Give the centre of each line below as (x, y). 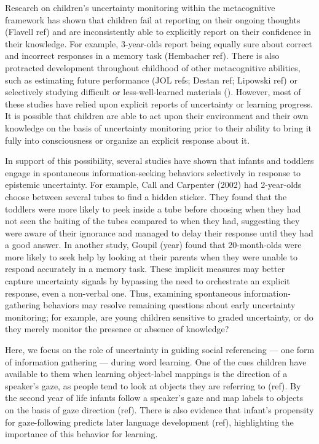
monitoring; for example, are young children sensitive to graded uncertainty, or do (159, 317)
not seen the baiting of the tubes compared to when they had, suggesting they (152, 221)
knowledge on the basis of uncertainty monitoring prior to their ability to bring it (158, 127)
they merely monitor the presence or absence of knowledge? (117, 329)
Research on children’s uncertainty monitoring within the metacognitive (140, 7)
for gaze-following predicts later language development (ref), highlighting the (149, 422)
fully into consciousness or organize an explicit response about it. (128, 140)
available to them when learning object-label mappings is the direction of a (146, 374)
